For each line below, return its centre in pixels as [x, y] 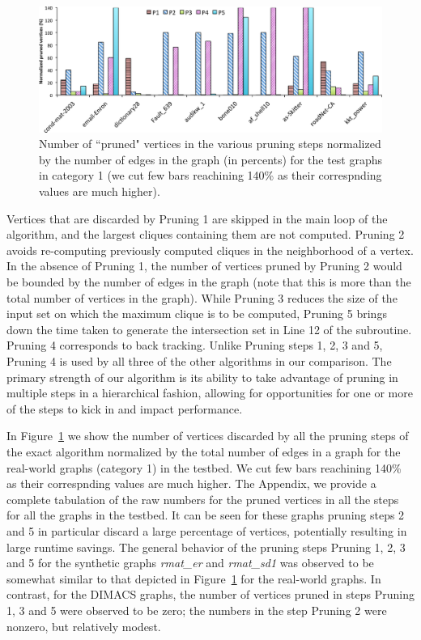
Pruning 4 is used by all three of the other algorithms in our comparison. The [199, 361]
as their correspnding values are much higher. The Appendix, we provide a [191, 483]
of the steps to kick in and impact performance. [125, 408]
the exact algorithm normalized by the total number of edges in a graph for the [204, 451]
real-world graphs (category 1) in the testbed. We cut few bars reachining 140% [204, 467]
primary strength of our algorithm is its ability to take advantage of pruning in [202, 377]
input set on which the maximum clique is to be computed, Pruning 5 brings [197, 314]
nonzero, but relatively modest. [84, 626]
